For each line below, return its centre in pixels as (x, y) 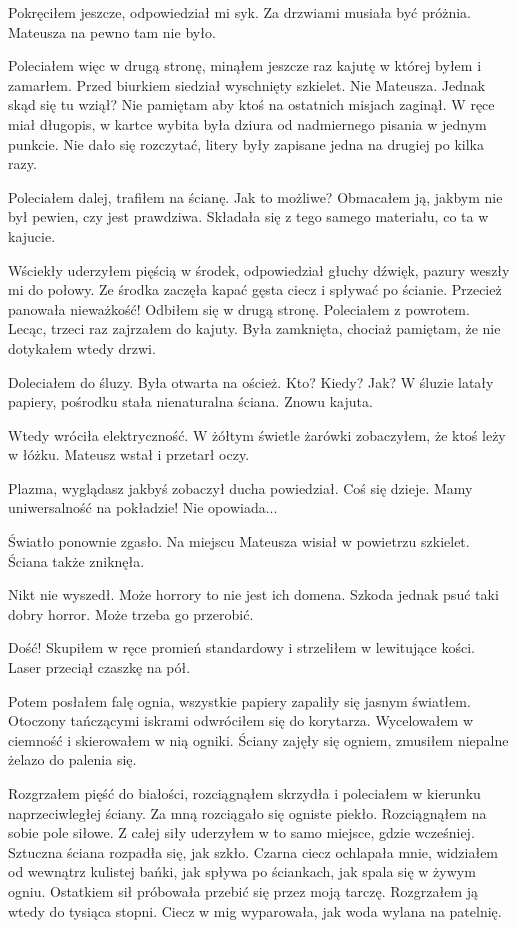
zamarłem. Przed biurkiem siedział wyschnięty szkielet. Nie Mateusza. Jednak (247, 84)
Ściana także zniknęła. (76, 560)
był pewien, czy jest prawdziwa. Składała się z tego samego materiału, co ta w (248, 216)
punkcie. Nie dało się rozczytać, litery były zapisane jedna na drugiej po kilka (246, 143)
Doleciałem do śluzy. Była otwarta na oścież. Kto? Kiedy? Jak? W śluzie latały (251, 381)
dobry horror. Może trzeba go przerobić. (131, 613)
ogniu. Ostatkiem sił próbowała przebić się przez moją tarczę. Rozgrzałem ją (243, 890)
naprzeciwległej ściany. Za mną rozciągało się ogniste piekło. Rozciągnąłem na (247, 812)
